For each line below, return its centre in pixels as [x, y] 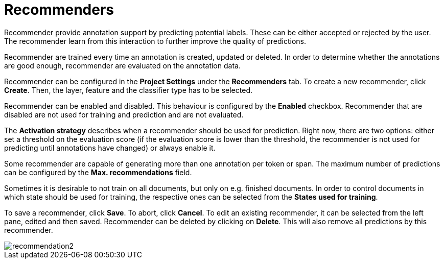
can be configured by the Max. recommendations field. [98, 172]
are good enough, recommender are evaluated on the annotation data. [122, 65]
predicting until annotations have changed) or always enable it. [110, 148]
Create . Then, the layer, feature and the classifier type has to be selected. [128, 90]
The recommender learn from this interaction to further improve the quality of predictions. [155, 41]
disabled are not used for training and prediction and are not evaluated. [124, 114]
